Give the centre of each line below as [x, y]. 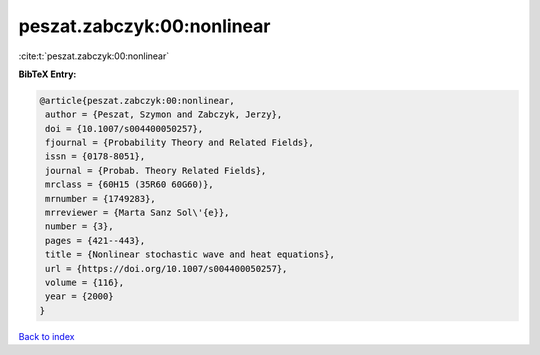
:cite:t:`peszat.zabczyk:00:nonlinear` [94, 56]
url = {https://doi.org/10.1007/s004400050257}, [166, 268]
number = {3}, [79, 226]
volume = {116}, [85, 282]
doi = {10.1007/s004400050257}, [124, 128]
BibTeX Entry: [47, 74]
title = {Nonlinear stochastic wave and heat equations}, [190, 254]
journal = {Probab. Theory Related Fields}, [156, 170]
